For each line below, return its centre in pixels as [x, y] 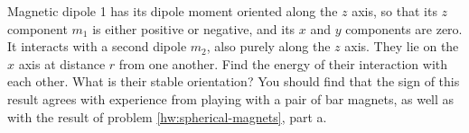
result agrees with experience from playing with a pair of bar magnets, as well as [231, 98]
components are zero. [404, 28]
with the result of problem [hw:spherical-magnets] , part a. [167, 116]
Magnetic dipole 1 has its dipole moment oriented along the [173, 11]
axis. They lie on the [402, 46]
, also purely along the [268, 46]
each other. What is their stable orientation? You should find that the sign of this [234, 81]
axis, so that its [394, 11]
